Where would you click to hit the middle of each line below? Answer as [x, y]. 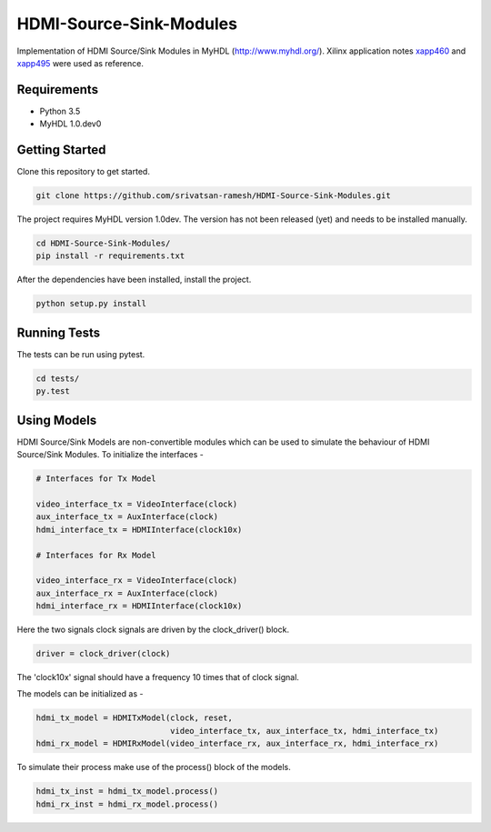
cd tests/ [58, 378]
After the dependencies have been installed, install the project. [134, 280]
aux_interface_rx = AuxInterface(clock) [127, 593]
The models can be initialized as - [80, 694]
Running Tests [58, 332]
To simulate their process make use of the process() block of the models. [154, 767]
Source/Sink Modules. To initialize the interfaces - [110, 455]
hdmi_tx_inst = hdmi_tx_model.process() [127, 792]
